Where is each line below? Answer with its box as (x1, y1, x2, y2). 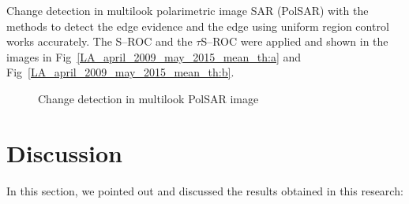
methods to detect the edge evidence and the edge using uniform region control (6, 17, 389, 34)
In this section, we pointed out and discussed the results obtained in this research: (6, 182, 403, 198)
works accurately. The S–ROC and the (6, 33, 193, 50)
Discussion (6, 136, 122, 169)
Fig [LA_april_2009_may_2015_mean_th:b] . (6, 64, 235, 80)
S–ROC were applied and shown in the (201, 33, 388, 50)
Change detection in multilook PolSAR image (38, 90, 259, 106)
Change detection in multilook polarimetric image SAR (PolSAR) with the (6, 2, 369, 18)
